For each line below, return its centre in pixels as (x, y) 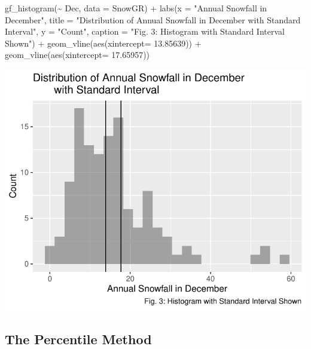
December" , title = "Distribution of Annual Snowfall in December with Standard (153, 19)
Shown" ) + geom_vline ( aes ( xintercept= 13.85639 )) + (103, 43)
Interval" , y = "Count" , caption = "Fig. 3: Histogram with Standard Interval (145, 31)
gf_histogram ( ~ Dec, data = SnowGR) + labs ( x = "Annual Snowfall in (136, 8)
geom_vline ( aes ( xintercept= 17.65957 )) (77, 55)
